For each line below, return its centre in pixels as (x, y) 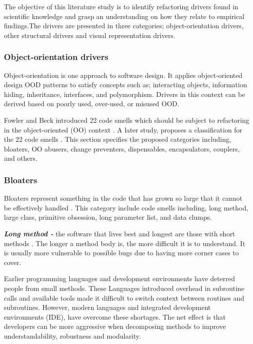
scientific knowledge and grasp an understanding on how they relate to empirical (124, 16)
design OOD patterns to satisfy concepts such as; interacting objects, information (126, 85)
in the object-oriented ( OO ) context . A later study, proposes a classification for (123, 129)
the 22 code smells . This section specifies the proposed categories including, (118, 139)
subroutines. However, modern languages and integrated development (107, 307)
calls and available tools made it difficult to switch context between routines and (124, 297)
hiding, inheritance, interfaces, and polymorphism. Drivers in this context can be (125, 94)
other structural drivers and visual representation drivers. (90, 35)
